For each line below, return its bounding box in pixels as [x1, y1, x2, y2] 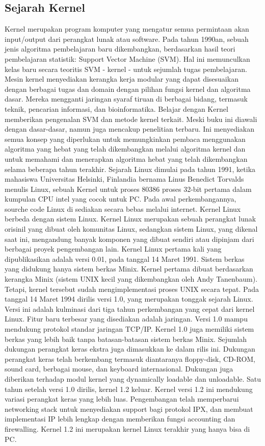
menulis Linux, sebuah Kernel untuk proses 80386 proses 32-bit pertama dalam [5, 183, 252, 194]
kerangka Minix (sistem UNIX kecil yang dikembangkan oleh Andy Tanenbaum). [5, 274, 258, 284]
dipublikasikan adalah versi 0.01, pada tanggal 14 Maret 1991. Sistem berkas [5, 253, 245, 264]
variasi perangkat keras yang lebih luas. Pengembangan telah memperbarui [5, 393, 239, 404]
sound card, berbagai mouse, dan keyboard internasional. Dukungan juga [5, 363, 233, 374]
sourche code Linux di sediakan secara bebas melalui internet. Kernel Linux [5, 203, 241, 214]
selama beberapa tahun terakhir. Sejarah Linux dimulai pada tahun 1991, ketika [5, 163, 256, 174]
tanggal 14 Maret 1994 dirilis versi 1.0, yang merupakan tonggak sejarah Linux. [5, 293, 253, 304]
